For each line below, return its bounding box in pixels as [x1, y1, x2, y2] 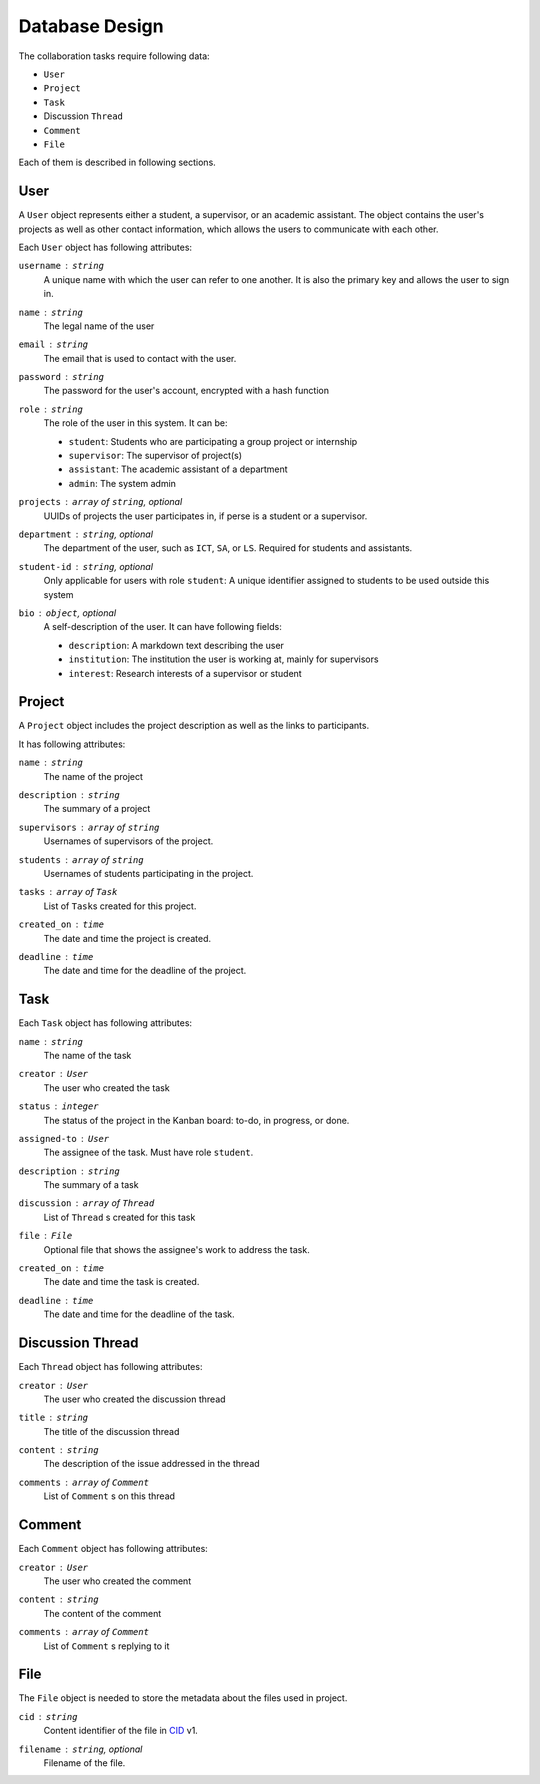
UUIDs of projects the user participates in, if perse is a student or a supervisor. [43, 510, 368, 522]
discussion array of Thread [18, 1197, 155, 1209]
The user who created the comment [43, 1575, 192, 1587]
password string [18, 371, 105, 383]
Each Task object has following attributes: [18, 1017, 193, 1029]
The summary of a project [43, 803, 151, 815]
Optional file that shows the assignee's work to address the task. [43, 1243, 310, 1255]
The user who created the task [43, 1081, 170, 1094]
